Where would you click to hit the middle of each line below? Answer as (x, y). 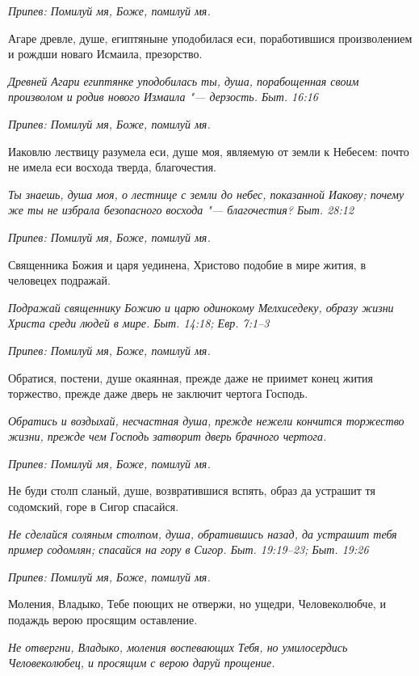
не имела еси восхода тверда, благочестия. (113, 167)
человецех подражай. (59, 280)
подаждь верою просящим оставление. (103, 620)
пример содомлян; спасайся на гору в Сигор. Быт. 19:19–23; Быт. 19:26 (189, 549)
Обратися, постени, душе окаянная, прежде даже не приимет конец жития (191, 377)
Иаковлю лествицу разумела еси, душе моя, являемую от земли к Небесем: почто (209, 151)
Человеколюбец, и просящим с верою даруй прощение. (142, 663)
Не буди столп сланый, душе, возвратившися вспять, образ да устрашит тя (192, 490)
